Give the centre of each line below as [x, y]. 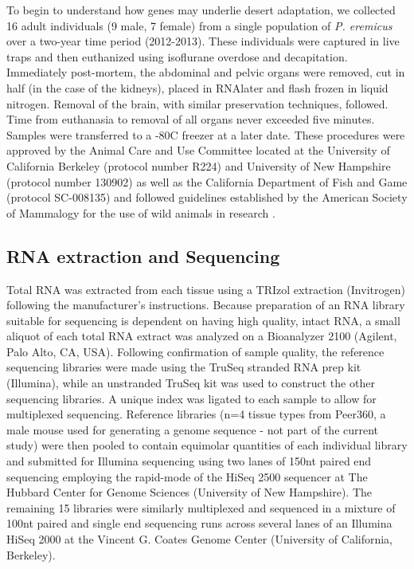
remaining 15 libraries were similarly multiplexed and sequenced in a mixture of [201, 507]
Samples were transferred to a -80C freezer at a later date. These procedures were [206, 134]
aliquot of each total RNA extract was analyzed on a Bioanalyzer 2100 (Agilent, [202, 336]
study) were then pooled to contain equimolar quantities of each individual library [207, 445]
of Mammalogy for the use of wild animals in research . [141, 212]
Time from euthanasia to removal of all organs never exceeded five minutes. [191, 119]
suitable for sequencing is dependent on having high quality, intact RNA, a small [203, 320]
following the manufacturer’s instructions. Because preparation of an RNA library [206, 305]
